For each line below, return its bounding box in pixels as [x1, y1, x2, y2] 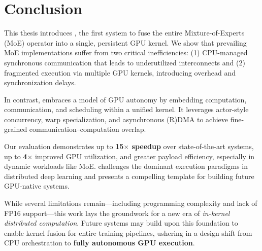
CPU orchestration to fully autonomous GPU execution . [4, 237, 195, 248]
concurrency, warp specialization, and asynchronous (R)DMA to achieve [4, 114, 228, 124]
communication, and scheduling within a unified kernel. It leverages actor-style [4, 104, 249, 115]
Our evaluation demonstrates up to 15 [4, 141, 124, 152]
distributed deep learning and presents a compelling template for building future [4, 170, 254, 181]
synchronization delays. [4, 77, 76, 88]
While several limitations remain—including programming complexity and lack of [4, 198, 257, 208]
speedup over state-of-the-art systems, [132, 141, 254, 152]
